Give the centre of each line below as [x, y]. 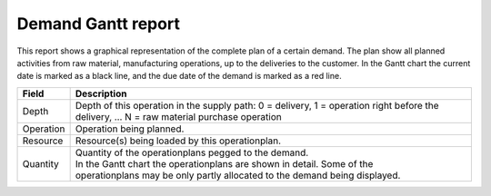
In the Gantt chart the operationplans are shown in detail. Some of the [224, 163]
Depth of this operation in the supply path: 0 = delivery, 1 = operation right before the [257, 105]
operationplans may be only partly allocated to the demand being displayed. [238, 175]
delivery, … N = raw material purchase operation [178, 116]
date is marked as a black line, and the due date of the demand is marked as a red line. [179, 76]
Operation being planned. [130, 129]
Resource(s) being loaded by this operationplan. [178, 141]
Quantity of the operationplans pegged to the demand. [192, 152]
